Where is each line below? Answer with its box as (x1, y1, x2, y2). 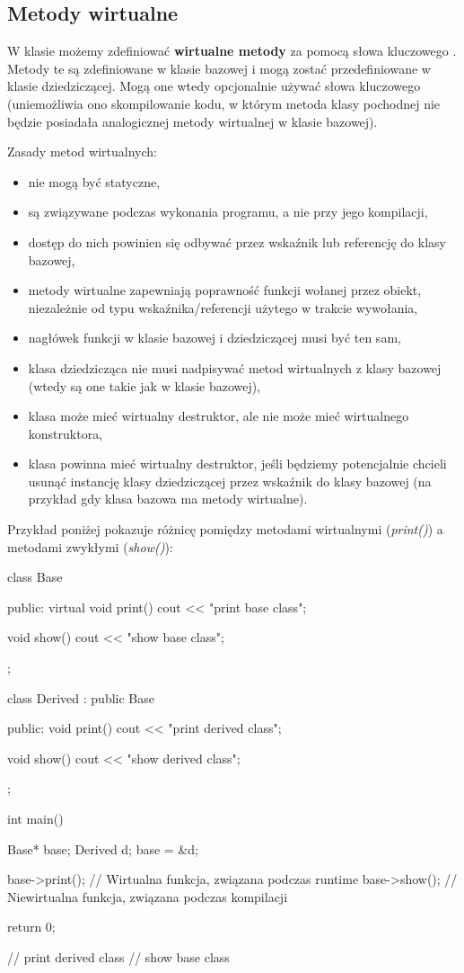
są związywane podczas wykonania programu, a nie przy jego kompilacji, (28, 202, 428, 221)
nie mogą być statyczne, (28, 172, 161, 191)
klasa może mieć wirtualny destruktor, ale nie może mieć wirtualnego (28, 406, 409, 425)
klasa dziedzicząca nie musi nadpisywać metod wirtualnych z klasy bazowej (28, 358, 442, 377)
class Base (7, 567, 63, 586)
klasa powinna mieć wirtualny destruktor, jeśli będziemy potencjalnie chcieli (28, 454, 447, 473)
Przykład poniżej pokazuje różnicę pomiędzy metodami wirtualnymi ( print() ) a (7, 520, 443, 539)
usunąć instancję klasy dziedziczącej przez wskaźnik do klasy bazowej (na (28, 471, 432, 490)
